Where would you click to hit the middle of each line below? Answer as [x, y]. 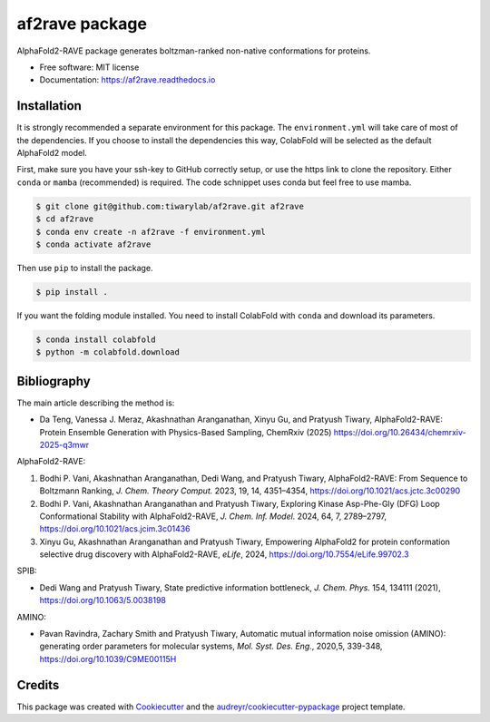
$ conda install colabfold [96, 339]
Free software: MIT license [89, 67]
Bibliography [54, 381]
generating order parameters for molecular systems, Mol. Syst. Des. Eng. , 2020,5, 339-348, [211, 646]
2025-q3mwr [64, 444]
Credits [38, 685]
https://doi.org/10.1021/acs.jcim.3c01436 [115, 529]
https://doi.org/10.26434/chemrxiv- [400, 432]
